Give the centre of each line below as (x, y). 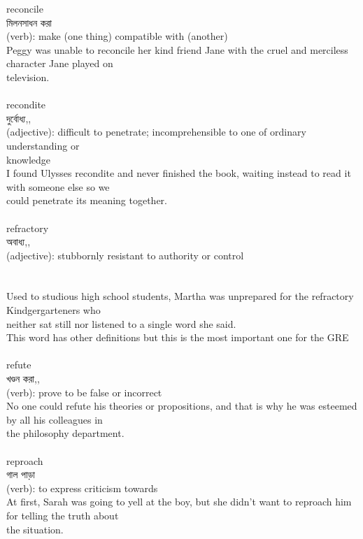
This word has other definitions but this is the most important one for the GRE (178, 337)
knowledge (28, 159)
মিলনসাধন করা (29, 22)
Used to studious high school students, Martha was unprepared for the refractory (180, 296)
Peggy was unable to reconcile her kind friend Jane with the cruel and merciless (177, 49)
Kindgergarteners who (54, 310)
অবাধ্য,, (19, 242)
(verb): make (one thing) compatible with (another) (117, 36)
